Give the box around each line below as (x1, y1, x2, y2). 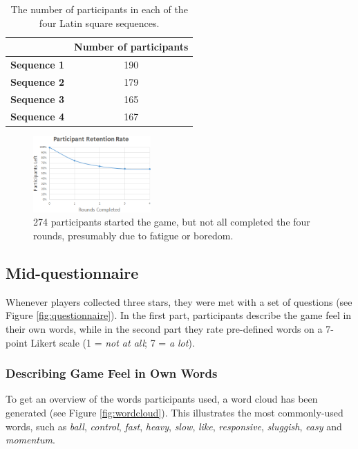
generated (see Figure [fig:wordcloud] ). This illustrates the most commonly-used (6, 405, 343, 419)
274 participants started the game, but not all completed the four (33, 214, 310, 229)
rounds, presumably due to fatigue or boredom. (33, 228, 234, 242)
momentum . (6, 432, 55, 447)
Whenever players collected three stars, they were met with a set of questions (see (6, 294, 352, 309)
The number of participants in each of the (10, 2, 188, 16)
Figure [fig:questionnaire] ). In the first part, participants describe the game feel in (6, 308, 352, 322)
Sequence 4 (10, 109, 65, 123)
